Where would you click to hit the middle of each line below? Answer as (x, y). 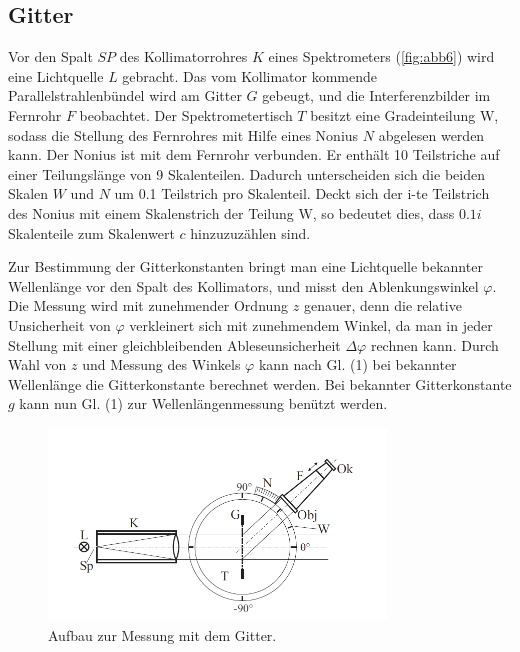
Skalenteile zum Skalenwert (91, 232)
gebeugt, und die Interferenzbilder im (376, 95)
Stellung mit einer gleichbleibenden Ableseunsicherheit (174, 344)
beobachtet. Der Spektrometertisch (186, 114)
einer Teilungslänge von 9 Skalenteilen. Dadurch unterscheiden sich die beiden (246, 173)
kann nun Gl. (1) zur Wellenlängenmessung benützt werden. (203, 403)
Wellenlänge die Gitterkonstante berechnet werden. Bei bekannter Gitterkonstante (260, 383)
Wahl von (37, 364)
